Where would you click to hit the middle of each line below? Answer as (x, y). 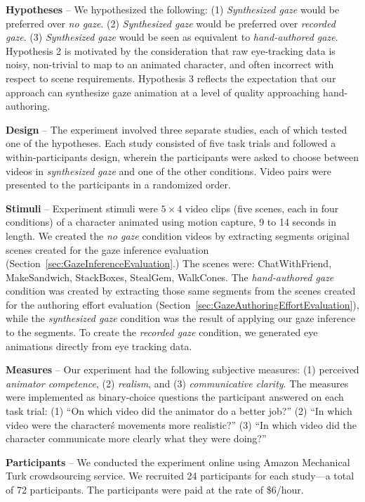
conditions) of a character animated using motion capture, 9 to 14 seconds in (171, 222)
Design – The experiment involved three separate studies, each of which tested (177, 129)
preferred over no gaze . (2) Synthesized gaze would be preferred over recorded (171, 23)
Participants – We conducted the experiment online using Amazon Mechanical (178, 462)
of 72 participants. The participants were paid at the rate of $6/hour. (155, 489)
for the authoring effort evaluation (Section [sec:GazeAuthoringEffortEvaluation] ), (182, 304)
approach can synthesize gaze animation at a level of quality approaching (163, 92)
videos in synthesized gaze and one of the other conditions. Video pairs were (168, 170)
